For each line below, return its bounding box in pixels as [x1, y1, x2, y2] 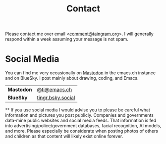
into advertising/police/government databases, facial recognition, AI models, [5, 123, 162, 129]
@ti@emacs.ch [37, 86, 72, 93]
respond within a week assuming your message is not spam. [5, 36, 129, 42]
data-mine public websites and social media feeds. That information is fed [5, 117, 157, 124]
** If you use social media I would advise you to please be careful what [5, 107, 150, 113]
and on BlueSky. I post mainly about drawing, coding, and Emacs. [5, 75, 139, 81]
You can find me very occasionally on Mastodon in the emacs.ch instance [5, 70, 156, 76]
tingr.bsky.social [37, 95, 75, 101]
